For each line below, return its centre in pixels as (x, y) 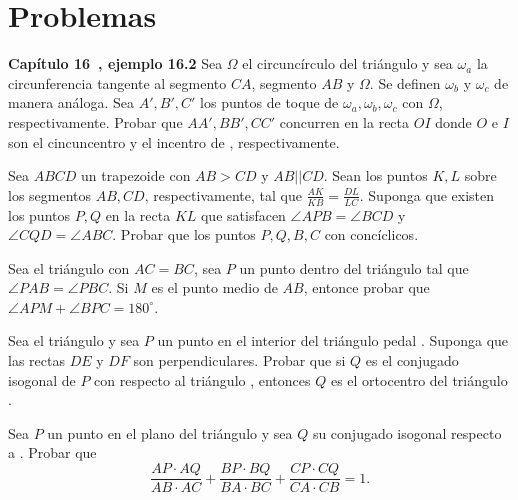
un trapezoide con (136, 175)
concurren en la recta (344, 121)
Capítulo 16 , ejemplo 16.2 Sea (115, 63)
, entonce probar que (366, 287)
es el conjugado (412, 360)
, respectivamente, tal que (223, 194)
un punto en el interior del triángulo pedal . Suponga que (333, 340)
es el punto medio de (214, 287)
